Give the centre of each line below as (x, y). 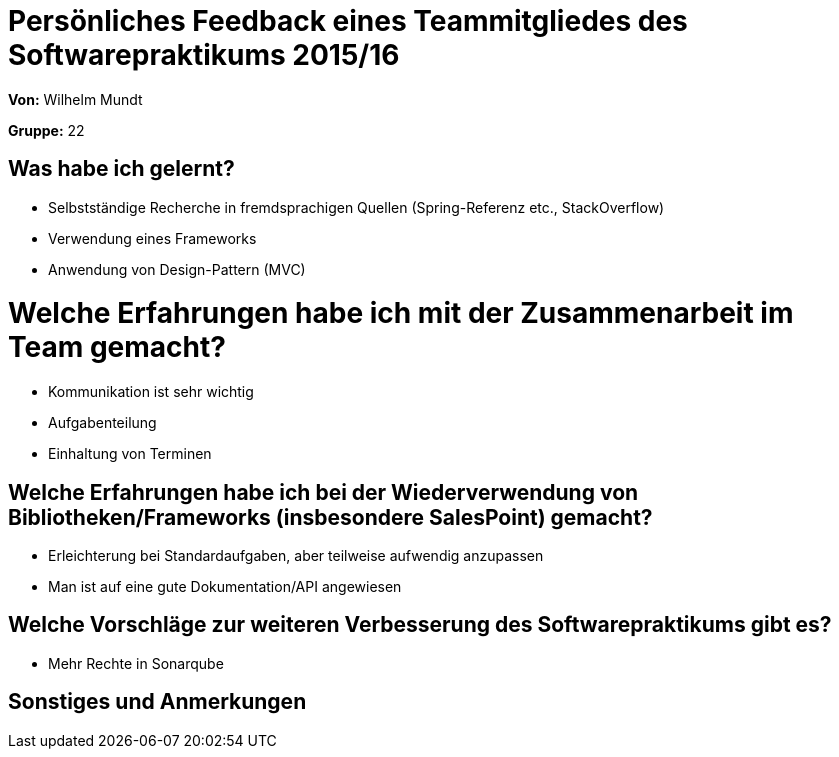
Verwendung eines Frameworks (152, 238)
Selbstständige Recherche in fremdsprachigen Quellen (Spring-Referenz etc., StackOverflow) (356, 207)
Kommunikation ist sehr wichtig (151, 392)
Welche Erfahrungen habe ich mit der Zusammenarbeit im (401, 313)
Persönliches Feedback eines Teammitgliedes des (348, 21)
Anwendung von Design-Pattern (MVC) (177, 269)
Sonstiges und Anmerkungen (157, 702)
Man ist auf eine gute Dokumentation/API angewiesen (225, 586)
